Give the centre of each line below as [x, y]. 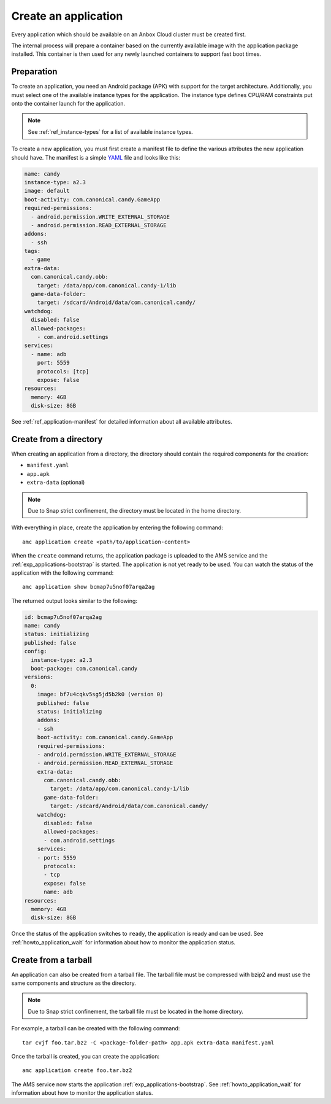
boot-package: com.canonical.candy [84, 669]
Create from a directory [57, 439]
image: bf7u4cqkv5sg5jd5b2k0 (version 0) [100, 694]
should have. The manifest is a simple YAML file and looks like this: [96, 157]
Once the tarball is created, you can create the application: [85, 1056]
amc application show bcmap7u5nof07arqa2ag [89, 587]
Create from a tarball [51, 960]
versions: [39, 677]
